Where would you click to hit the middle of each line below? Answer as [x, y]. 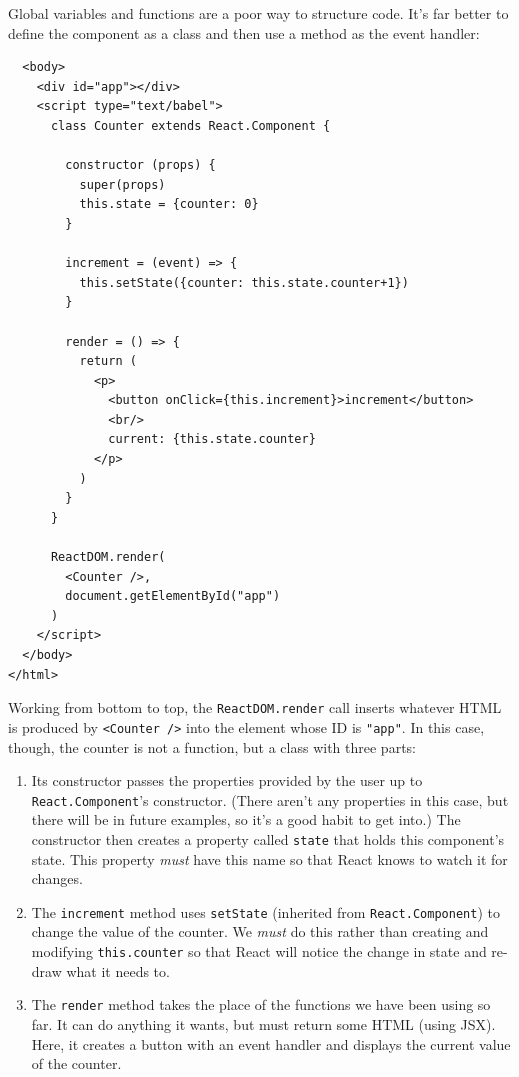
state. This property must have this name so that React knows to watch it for [269, 858]
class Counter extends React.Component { [190, 125]
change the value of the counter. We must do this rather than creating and [260, 931]
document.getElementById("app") [173, 596]
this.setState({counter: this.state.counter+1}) [244, 282]
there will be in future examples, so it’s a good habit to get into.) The [246, 819]
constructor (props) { [140, 165]
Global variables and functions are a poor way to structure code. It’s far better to [258, 13]
